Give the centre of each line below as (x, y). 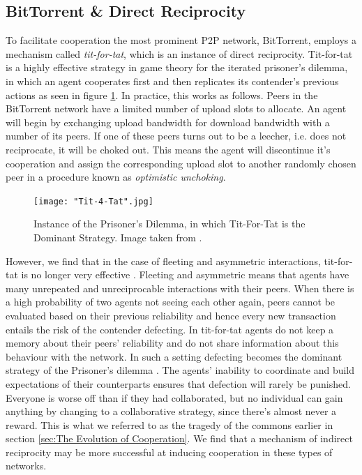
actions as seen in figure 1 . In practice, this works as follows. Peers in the (162, 95)
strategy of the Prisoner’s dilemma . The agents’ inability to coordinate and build (180, 370)
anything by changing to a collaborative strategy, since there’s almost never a (171, 411)
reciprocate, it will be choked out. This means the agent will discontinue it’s (168, 149)
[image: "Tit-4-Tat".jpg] (93, 201)
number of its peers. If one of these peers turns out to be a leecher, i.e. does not (176, 136)
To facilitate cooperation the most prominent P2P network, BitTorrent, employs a (181, 40)
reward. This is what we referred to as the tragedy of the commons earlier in (169, 424)
